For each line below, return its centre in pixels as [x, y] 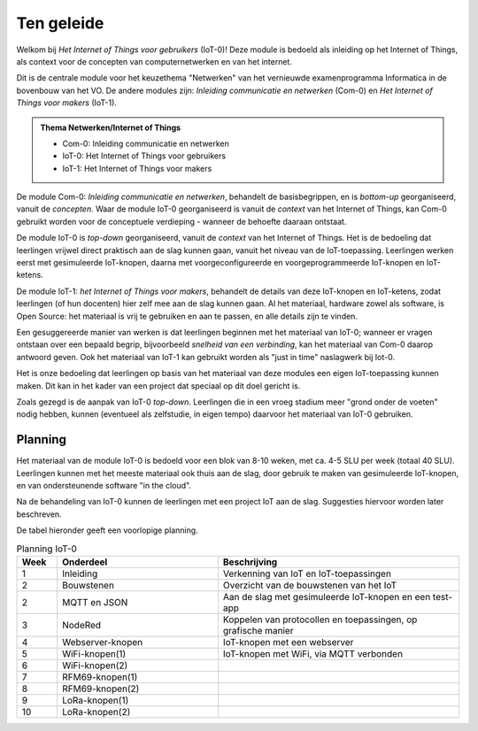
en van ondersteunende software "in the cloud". [104, 485]
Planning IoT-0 [46, 549]
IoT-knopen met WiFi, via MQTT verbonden [312, 653]
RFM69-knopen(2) [101, 689]
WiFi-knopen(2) [95, 666]
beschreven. [39, 514]
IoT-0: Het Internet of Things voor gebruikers [144, 156]
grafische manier [258, 630]
